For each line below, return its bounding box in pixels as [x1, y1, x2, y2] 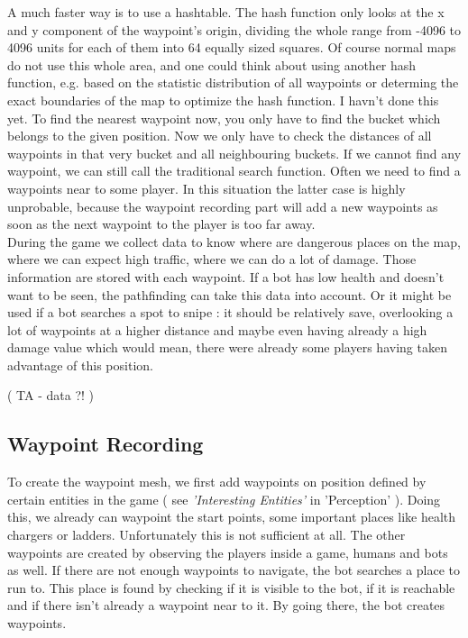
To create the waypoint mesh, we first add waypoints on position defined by [7, 472, 427, 491]
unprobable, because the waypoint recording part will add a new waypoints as [7, 196, 438, 215]
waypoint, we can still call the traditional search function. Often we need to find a [7, 161, 461, 180]
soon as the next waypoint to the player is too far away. [7, 214, 316, 233]
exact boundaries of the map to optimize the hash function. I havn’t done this [7, 90, 439, 109]
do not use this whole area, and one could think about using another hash [7, 55, 417, 74]
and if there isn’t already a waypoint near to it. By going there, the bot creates [7, 596, 445, 615]
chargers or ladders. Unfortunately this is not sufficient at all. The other [7, 525, 406, 544]
